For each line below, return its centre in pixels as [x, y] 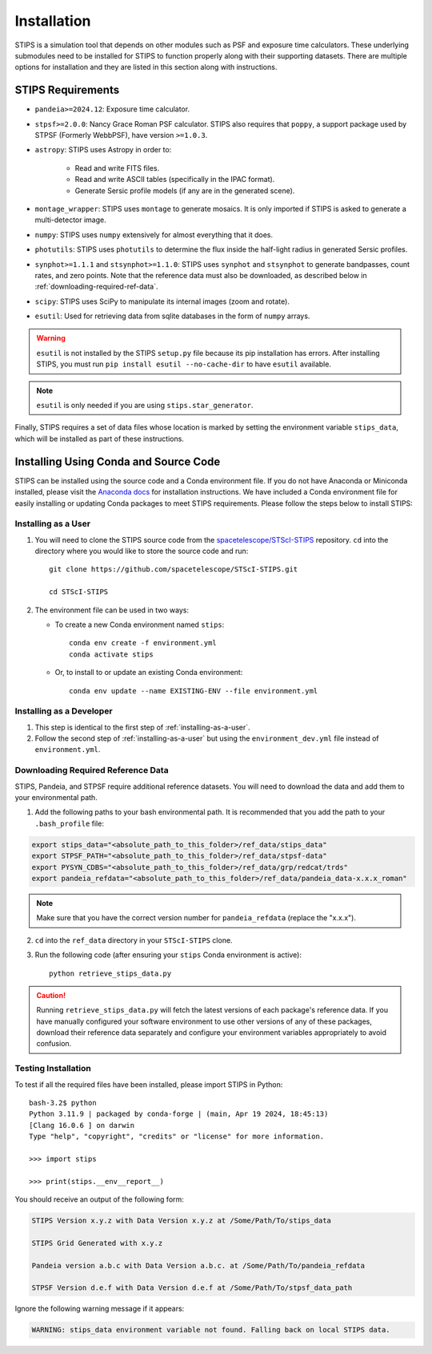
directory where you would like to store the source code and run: [142, 551]
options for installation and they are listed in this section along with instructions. [146, 67]
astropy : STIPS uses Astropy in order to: [103, 150]
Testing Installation [53, 1069]
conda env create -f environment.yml [143, 643]
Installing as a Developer [64, 711]
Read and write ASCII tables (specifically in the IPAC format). [175, 180]
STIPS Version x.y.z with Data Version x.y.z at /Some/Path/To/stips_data [182, 1221]
